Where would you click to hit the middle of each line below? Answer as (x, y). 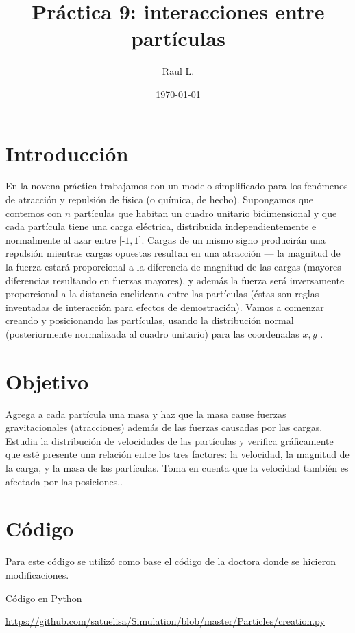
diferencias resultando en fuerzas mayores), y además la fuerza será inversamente (175, 280)
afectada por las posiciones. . (64, 481)
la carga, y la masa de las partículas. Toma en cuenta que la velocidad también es (177, 468)
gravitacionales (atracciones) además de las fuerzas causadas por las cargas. (164, 427)
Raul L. (178, 71)
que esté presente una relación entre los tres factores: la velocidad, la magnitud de (177, 454)
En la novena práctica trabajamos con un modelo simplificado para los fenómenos (177, 186)
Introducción (67, 153)
